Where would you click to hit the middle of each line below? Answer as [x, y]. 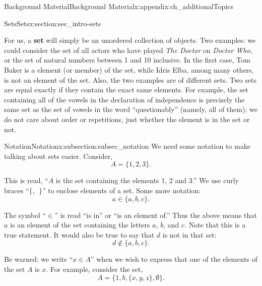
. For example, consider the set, [94, 269]
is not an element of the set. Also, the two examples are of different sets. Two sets [130, 79]
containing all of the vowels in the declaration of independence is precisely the [124, 99]
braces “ [17, 190]
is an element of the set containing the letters [80, 225]
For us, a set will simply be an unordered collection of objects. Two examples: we [130, 40]
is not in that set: [189, 234]
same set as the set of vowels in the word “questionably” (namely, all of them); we [131, 109]
